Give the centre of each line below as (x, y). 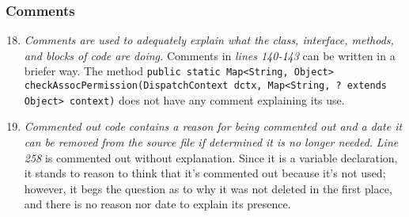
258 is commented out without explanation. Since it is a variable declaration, (211, 157)
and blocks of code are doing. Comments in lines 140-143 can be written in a (210, 55)
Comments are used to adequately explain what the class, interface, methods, (209, 40)
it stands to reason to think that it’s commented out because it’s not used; (205, 173)
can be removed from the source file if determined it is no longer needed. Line (211, 141)
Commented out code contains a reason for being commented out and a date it (213, 126)
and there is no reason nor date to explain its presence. (157, 204)
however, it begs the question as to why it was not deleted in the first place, (208, 188)
